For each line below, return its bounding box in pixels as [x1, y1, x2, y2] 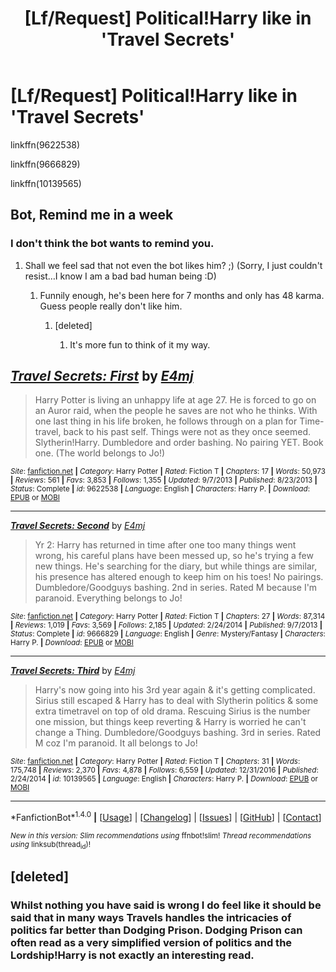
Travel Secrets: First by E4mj [10, 368, 194, 385]
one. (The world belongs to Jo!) [34, 447, 166, 459]
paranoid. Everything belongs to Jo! [34, 592, 183, 604]
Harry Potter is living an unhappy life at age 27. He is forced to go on [34, 394, 317, 406]
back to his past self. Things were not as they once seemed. [63, 426, 311, 438]
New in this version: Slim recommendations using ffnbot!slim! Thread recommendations [10, 831, 312, 841]
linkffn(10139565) [10, 177, 82, 189]
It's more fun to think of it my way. [69, 338, 211, 351]
